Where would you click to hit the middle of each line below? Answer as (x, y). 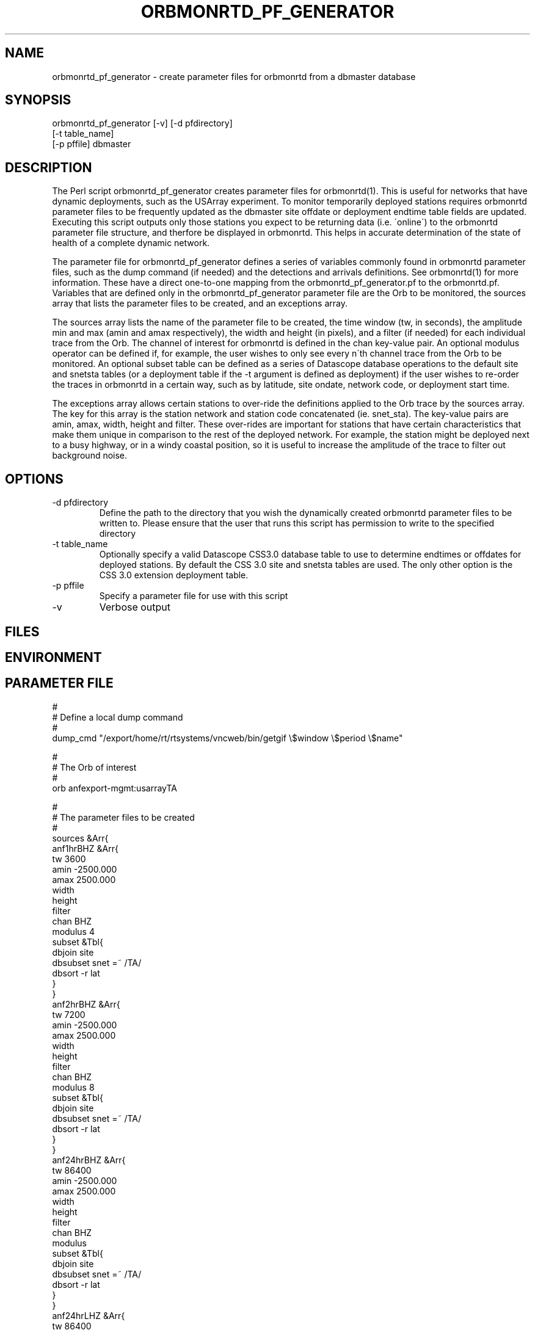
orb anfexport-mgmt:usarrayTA (115, 788)
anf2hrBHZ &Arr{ (86, 1004)
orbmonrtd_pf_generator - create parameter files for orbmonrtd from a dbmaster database (234, 76)
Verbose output (135, 607)
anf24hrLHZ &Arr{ (89, 1315)
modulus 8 (73, 1087)
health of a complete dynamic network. (131, 243)
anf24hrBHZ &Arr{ (89, 1160)
